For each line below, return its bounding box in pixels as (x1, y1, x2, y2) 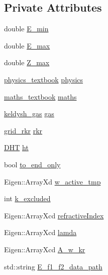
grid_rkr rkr (4, 125, 43, 135)
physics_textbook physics (4, 74, 83, 84)
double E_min (4, 23, 49, 34)
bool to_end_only (4, 159, 61, 169)
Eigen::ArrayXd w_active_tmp (4, 176, 101, 187)
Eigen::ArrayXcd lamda (4, 227, 77, 238)
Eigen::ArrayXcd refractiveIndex (4, 210, 104, 220)
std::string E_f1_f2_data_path (4, 261, 102, 271)
